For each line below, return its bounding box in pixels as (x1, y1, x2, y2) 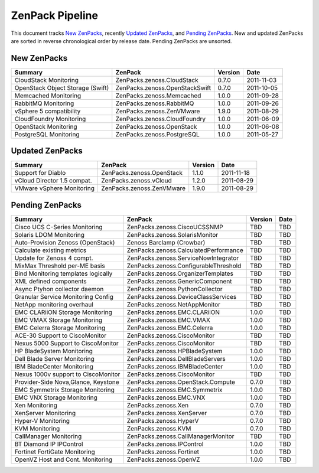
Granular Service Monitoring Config (14, 292, 113, 301)
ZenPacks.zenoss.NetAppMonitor (126, 300, 221, 308)
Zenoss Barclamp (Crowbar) (126, 238, 206, 246)
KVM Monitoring (14, 424, 60, 432)
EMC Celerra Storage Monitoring (14, 324, 106, 332)
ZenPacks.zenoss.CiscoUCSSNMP (126, 223, 224, 231)
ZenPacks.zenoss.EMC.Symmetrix (126, 386, 223, 394)
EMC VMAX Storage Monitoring (14, 316, 103, 324)
